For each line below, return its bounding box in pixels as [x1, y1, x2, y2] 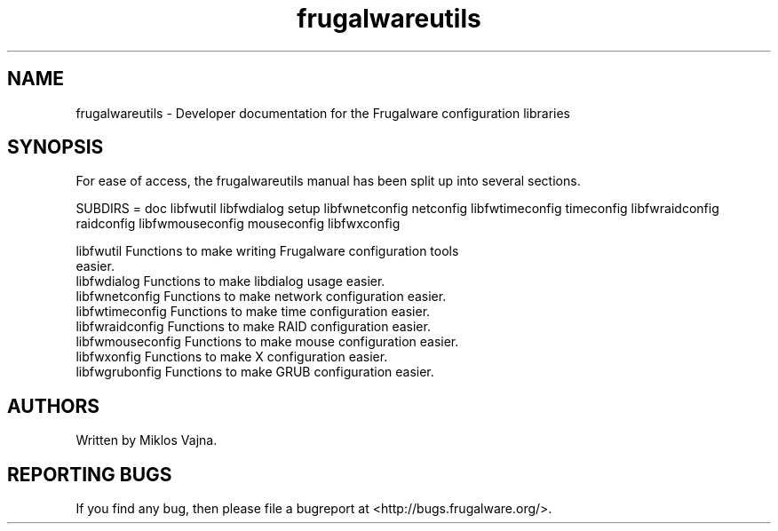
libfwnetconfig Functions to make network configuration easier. [75, 289, 447, 305]
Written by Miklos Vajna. [75, 432, 218, 448]
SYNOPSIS [7, 136, 104, 159]
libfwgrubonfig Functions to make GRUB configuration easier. [75, 364, 434, 380]
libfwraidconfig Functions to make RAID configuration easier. [75, 319, 431, 335]
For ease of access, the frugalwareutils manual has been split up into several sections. [75, 173, 581, 189]
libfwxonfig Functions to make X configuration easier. [75, 349, 388, 365]
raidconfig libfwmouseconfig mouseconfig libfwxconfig [75, 216, 401, 232]
